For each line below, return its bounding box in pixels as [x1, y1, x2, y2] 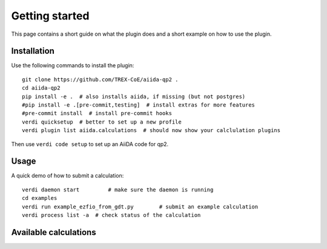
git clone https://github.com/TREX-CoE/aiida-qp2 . [22, 76, 179, 83]
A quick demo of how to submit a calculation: [11, 172, 124, 179]
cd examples [22, 194, 58, 202]
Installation [11, 46, 54, 56]
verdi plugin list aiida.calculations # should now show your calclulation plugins [22, 127, 281, 134]
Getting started [11, 9, 90, 22]
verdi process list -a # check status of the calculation [22, 212, 201, 219]
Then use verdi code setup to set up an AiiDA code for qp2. [11, 140, 169, 148]
